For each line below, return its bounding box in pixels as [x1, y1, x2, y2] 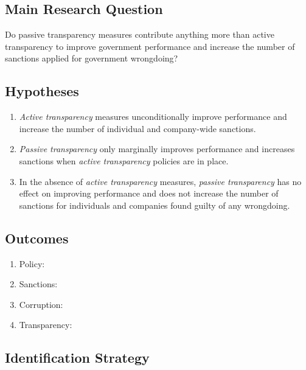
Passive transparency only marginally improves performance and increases [19, 142, 295, 155]
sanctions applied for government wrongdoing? [5, 52, 178, 65]
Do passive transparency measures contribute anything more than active [5, 28, 274, 41]
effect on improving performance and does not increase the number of [19, 187, 279, 200]
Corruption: [19, 298, 63, 310]
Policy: [19, 257, 45, 270]
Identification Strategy [5, 348, 150, 367]
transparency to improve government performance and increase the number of [5, 40, 295, 52]
